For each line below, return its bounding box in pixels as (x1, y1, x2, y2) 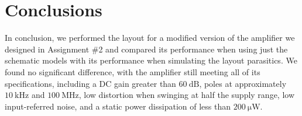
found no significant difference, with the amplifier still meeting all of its (5, 65, 260, 78)
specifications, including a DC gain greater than (5, 77, 176, 89)
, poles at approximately (199, 77, 287, 89)
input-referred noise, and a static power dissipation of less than (5, 100, 231, 112)
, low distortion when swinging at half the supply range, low (78, 89, 295, 101)
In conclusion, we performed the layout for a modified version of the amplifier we (5, 31, 295, 44)
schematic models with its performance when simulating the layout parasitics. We (5, 54, 297, 66)
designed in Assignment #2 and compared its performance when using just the (5, 43, 288, 55)
